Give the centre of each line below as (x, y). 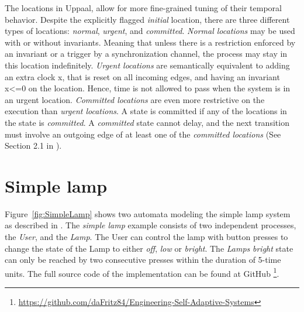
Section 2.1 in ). (33, 145)
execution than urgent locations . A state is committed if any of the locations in (146, 111)
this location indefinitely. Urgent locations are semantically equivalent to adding (147, 65)
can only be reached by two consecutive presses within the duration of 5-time (143, 260)
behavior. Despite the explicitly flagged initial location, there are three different (147, 19)
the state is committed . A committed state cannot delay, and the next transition (147, 122)
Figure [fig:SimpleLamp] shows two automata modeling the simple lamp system (148, 213)
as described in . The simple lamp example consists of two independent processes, (151, 225)
